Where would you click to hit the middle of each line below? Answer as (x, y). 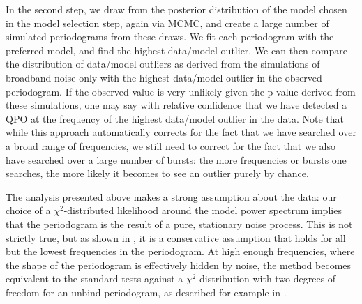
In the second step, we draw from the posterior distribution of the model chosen (176, 9)
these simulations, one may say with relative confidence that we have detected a (176, 105)
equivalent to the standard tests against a (95, 279)
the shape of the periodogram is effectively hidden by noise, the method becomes (179, 265)
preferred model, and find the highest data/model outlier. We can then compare (176, 50)
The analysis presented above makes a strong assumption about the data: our (171, 196)
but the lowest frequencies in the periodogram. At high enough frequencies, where (180, 251)
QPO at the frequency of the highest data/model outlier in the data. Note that (175, 118)
